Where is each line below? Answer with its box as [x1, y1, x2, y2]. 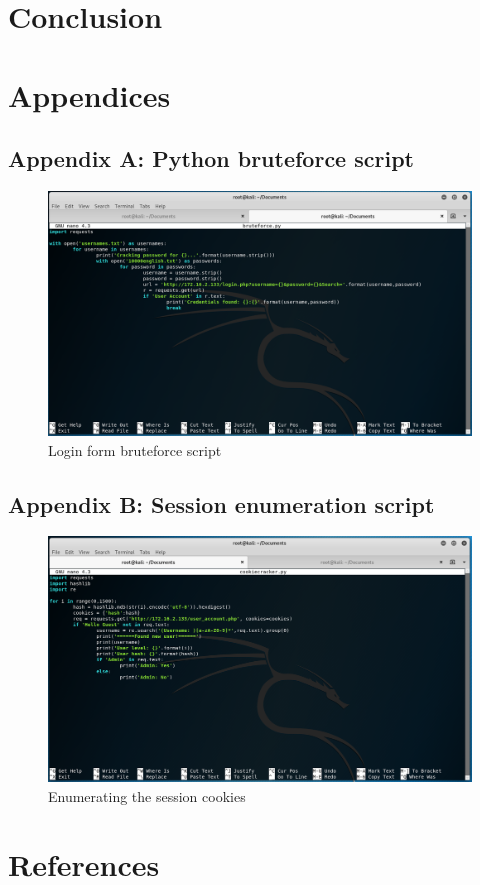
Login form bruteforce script [48, 439, 222, 460]
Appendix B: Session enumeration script [8, 488, 435, 519]
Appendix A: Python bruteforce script [8, 143, 414, 174]
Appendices [8, 74, 171, 115]
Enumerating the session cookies [48, 785, 246, 806]
